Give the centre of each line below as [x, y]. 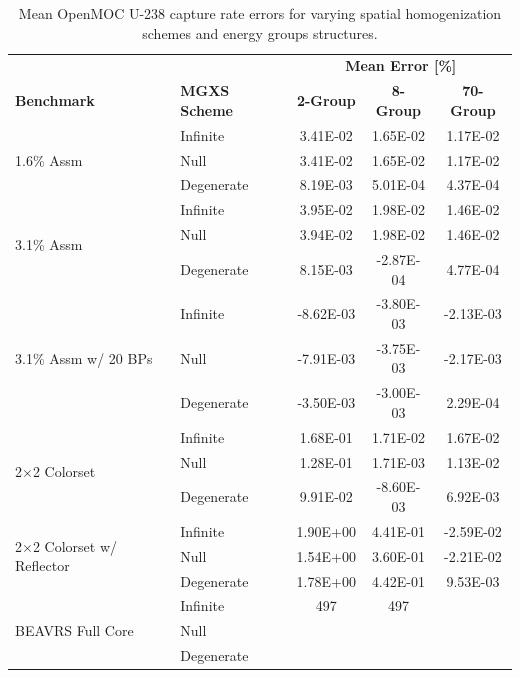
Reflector [42, 565]
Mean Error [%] [401, 65]
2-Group [326, 100]
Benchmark [55, 100]
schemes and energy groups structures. [260, 32]
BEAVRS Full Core [74, 630]
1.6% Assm [49, 159]
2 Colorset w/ [75, 545]
